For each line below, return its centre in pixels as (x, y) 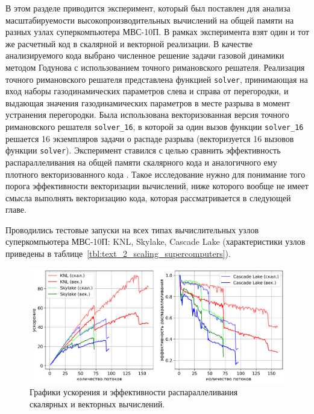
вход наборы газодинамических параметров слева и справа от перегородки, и (147, 91)
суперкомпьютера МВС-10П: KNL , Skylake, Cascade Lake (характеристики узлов (155, 241)
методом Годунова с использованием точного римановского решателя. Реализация (155, 67)
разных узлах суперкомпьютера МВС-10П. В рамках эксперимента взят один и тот (157, 32)
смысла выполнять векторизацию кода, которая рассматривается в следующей (148, 197)
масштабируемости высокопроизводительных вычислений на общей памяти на (150, 20)
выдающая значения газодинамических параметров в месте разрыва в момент (148, 102)
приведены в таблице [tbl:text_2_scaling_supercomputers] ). (118, 254)
